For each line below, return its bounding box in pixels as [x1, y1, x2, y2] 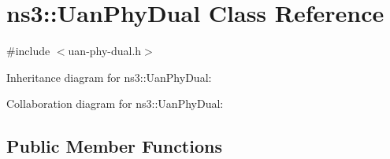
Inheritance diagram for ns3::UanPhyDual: [6, 68, 212, 85]
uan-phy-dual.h [68, 43, 142, 59]
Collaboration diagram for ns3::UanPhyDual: [6, 95, 224, 112]
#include [6, 43, 50, 59]
